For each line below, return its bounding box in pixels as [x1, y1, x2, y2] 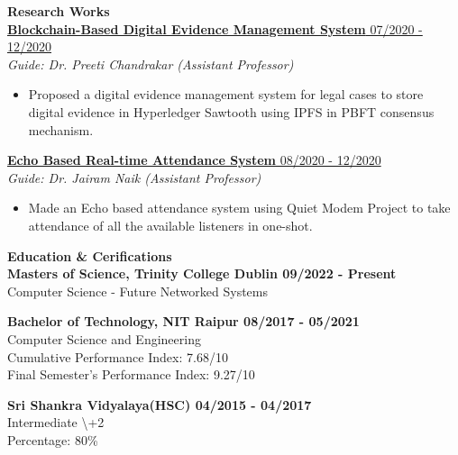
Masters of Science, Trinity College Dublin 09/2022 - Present [7, 264, 397, 283]
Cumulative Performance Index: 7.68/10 [7, 347, 228, 366]
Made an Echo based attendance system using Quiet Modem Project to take [28, 198, 451, 217]
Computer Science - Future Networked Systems [7, 281, 268, 300]
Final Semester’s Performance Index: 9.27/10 [7, 365, 255, 384]
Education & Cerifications [7, 246, 172, 265]
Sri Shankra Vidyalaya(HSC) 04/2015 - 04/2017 [7, 395, 312, 414]
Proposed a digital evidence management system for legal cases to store [28, 85, 424, 104]
